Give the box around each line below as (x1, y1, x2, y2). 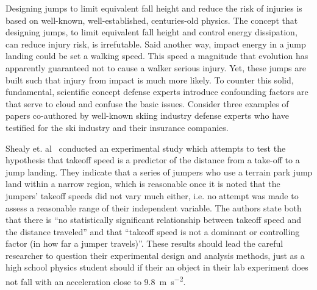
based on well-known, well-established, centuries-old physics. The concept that (5, 13, 298, 26)
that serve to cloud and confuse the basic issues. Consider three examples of (5, 97, 289, 110)
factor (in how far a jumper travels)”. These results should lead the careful (5, 237, 283, 250)
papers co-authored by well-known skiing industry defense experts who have (5, 109, 289, 122)
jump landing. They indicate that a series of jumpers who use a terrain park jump (5, 165, 313, 178)
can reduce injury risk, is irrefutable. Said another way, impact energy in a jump (5, 37, 306, 50)
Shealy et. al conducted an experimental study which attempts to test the (5, 141, 286, 154)
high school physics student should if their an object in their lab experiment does (5, 261, 308, 274)
